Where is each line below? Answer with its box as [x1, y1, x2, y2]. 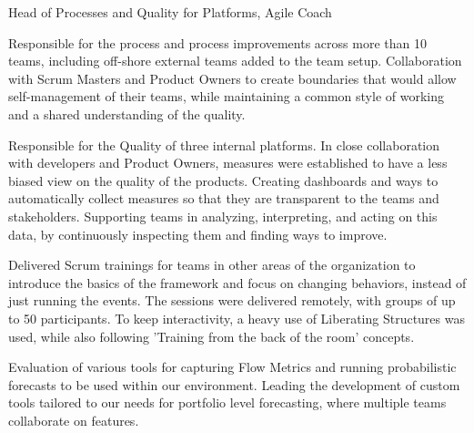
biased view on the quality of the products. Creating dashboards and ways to [8, 170, 439, 190]
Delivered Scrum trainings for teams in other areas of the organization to [8, 255, 416, 274]
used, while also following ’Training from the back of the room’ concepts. [8, 326, 415, 345]
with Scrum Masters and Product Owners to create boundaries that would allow [8, 68, 457, 88]
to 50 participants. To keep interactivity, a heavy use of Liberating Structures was [8, 308, 465, 327]
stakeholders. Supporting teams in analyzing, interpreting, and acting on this [8, 206, 438, 225]
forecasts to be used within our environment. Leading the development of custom [8, 375, 460, 394]
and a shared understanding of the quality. [8, 104, 246, 123]
